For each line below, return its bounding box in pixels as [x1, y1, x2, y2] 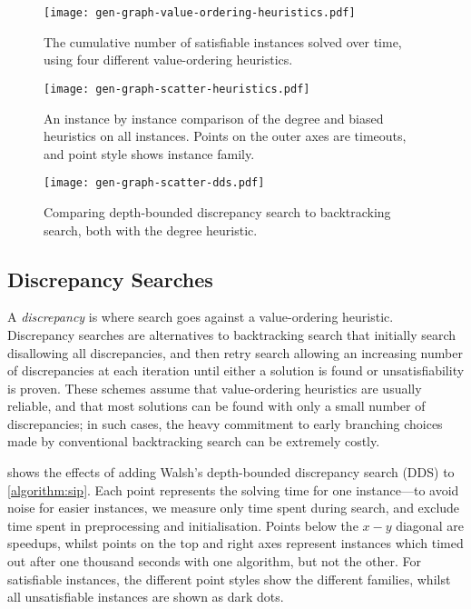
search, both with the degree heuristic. [44, 220, 258, 239]
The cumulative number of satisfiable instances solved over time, [44, 32, 402, 51]
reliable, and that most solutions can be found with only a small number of [7, 396, 426, 415]
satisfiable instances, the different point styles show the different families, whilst [7, 569, 451, 588]
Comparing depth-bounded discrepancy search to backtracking [44, 202, 391, 221]
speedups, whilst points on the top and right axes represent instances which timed [7, 534, 464, 553]
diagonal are [396, 515, 464, 534]
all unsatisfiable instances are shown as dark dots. [7, 587, 284, 606]
